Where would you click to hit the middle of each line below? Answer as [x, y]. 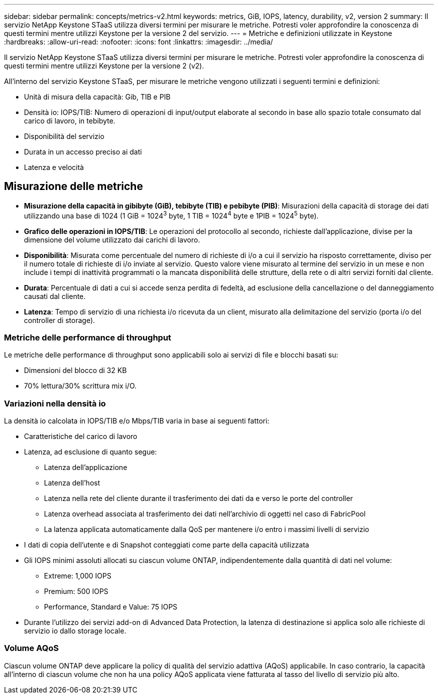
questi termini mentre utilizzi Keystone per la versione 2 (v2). [104, 66]
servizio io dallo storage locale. [75, 631]
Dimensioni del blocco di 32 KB [75, 370]
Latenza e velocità [54, 167]
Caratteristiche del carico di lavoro [81, 436]
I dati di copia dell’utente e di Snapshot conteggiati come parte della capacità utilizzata [167, 545]
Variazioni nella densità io [55, 403]
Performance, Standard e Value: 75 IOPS [111, 607]
